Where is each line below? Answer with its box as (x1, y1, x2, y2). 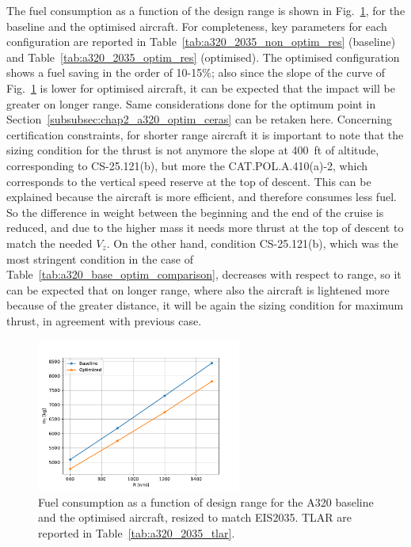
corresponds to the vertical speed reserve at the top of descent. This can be (6, 173, 371, 189)
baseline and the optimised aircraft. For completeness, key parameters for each (6, 17, 387, 34)
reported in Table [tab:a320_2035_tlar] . (38, 525, 235, 541)
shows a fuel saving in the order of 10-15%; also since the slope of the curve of (6, 64, 386, 81)
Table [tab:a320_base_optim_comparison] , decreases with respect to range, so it (6, 266, 401, 283)
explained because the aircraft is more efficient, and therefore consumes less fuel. (6, 188, 397, 205)
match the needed (6, 234, 93, 251)
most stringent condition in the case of (6, 250, 193, 267)
